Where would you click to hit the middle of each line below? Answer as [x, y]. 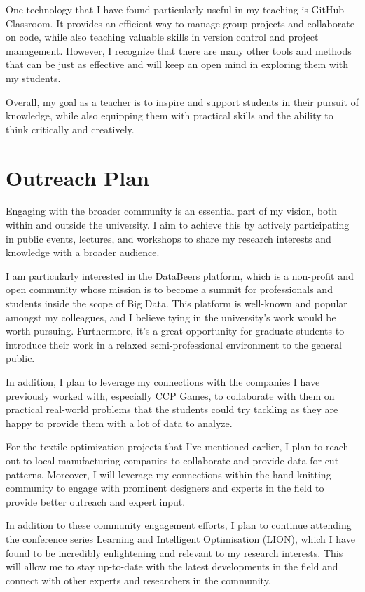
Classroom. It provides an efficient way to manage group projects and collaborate [180, 23]
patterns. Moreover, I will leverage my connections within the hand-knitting [168, 474]
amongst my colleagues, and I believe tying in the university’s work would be [171, 317]
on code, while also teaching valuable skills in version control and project [162, 37]
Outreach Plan [77, 177]
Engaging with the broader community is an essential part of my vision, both [172, 211]
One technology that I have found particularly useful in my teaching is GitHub [175, 9]
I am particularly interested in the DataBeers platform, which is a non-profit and [180, 275]
